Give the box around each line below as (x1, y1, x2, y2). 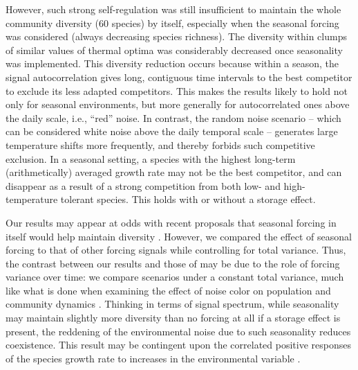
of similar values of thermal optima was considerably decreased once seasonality (6, 42, 343, 57)
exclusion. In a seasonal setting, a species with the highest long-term (6, 151, 296, 166)
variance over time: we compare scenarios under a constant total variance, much (6, 270, 344, 284)
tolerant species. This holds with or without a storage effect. (60, 192, 316, 206)
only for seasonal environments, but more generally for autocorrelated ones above (6, 97, 350, 112)
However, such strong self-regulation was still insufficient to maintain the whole (6, 2, 341, 16)
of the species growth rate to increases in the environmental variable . (6, 351, 301, 365)
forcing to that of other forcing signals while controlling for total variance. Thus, (6, 243, 346, 257)
